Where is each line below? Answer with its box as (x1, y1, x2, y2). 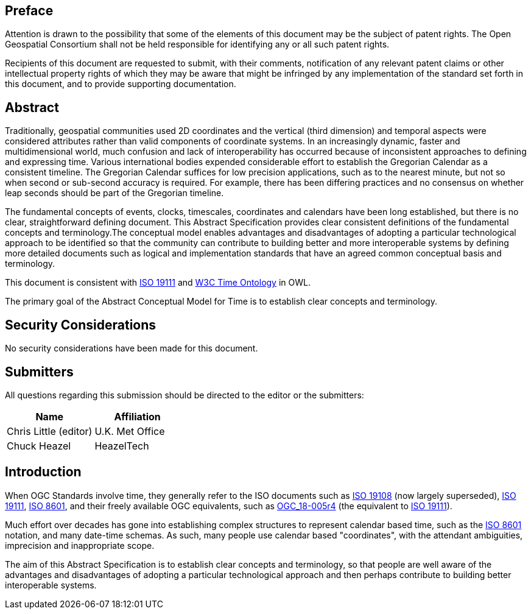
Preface (5, 3, 54, 18)
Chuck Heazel (7, 439, 71, 452)
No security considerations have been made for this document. (5, 343, 258, 354)
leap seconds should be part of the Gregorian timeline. (5, 188, 224, 199)
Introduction (5, 464, 82, 480)
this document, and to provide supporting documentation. (5, 79, 236, 90)
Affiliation (114, 410, 161, 423)
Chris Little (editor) (7, 425, 93, 437)
